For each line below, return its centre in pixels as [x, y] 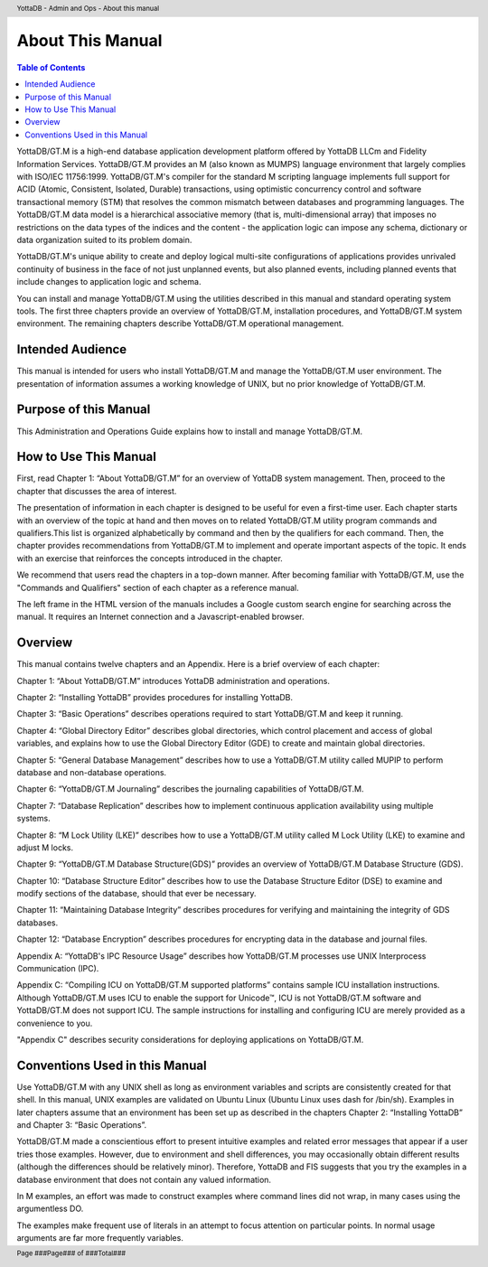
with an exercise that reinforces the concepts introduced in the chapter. [150, 558]
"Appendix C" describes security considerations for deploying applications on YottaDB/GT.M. [190, 1039]
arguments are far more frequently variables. [100, 1238]
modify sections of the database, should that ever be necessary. [136, 894]
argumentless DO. [50, 1209]
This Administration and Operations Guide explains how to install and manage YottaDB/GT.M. [190, 431]
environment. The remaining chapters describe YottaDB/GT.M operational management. [180, 324]
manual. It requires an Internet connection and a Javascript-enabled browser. [160, 617]
